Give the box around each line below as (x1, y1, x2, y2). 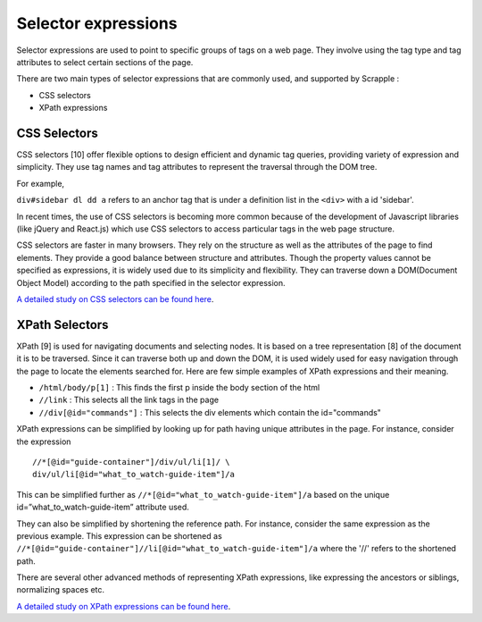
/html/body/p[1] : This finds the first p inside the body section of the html (38, 382, 320, 392)
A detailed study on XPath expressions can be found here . (16, 601, 231, 611)
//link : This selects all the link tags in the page (38, 394, 219, 406)
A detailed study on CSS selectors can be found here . (16, 293, 214, 304)
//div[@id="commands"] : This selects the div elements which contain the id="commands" (38, 407, 381, 417)
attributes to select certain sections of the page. (16, 56, 194, 67)
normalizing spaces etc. (16, 584, 105, 595)
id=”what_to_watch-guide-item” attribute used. (16, 501, 189, 513)
